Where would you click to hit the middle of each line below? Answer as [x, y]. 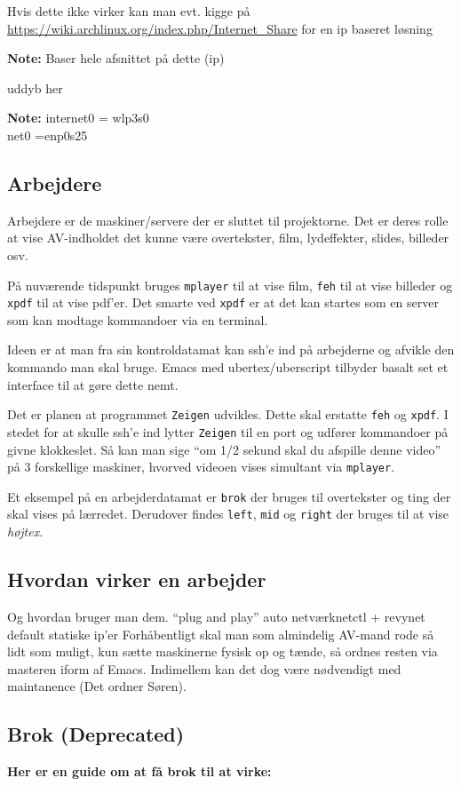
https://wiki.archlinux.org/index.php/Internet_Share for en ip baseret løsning [220, 28]
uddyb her [35, 87]
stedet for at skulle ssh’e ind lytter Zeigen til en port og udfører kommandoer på [228, 431]
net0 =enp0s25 [48, 135]
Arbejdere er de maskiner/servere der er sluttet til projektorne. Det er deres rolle [228, 220]
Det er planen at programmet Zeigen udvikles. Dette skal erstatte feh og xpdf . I [228, 414]
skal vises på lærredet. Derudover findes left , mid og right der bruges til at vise [228, 514]
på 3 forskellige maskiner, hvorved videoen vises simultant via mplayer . [201, 467]
